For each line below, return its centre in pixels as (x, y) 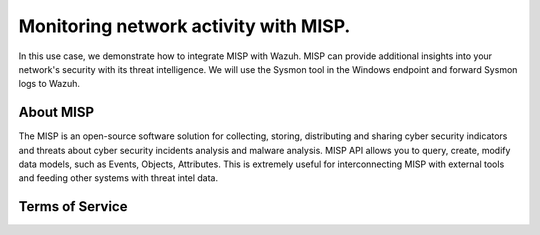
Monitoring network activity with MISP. (184, 26)
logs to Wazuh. (49, 84)
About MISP (56, 112)
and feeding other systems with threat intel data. (118, 178)
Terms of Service (73, 206)
